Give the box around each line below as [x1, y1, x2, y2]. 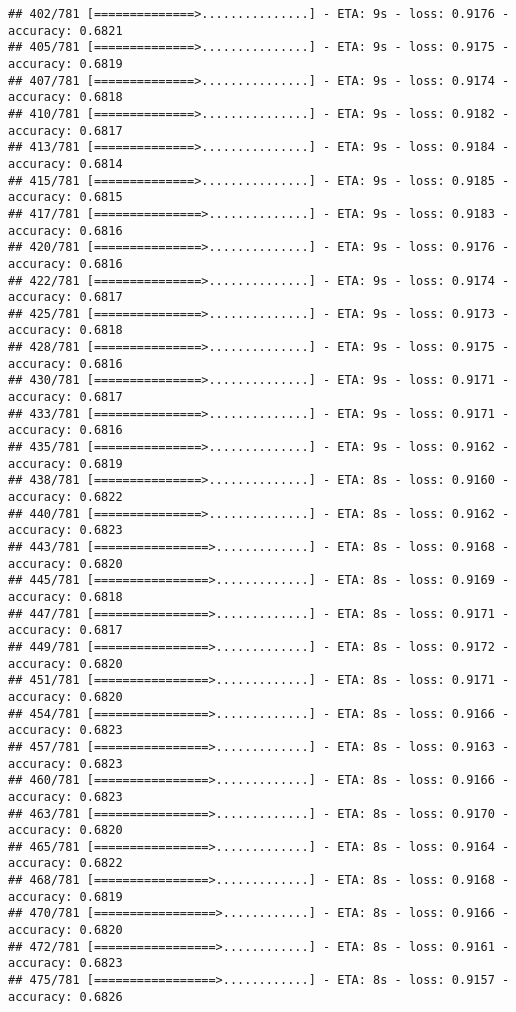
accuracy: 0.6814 [8, 156, 123, 171]
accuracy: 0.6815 [8, 190, 123, 205]
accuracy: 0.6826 [8, 989, 123, 1004]
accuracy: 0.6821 [8, 23, 123, 38]
